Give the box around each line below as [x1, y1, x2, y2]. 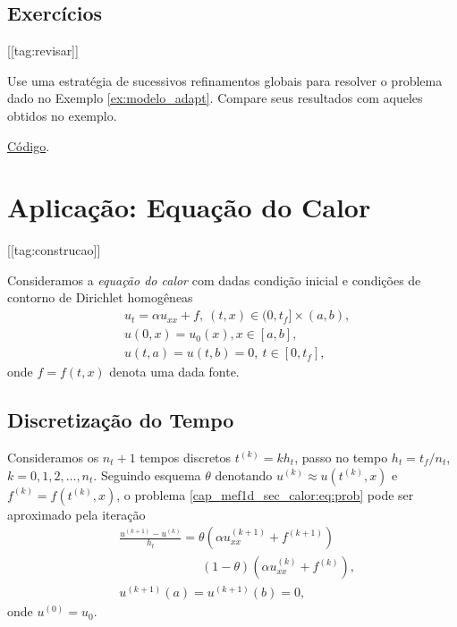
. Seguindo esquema [93, 465, 201, 484]
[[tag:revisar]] [7, 41, 79, 60]
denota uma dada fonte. [109, 362, 240, 381]
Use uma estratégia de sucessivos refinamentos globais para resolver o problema [7, 71, 443, 89]
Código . [7, 136, 50, 155]
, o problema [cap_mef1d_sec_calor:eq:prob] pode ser [116, 485, 414, 504]
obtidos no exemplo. [7, 106, 117, 124]
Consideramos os [7, 447, 99, 466]
